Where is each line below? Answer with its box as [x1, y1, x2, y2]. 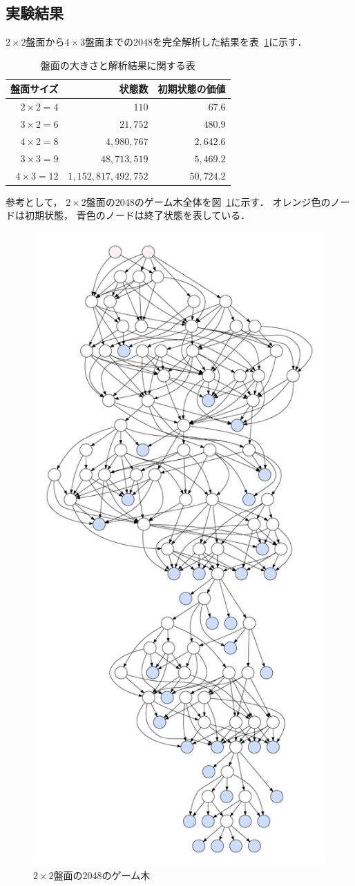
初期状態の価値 [157, 81, 226, 96]
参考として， [6, 194, 63, 209]
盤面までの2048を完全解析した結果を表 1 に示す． [85, 35, 307, 49]
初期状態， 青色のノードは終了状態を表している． [24, 208, 251, 222]
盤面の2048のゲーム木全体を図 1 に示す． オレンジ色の [86, 194, 331, 209]
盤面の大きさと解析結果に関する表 [40, 57, 195, 72]
